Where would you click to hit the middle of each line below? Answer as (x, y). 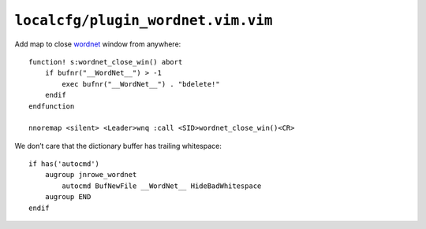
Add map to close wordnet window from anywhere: (98, 44)
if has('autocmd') (64, 164)
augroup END (68, 197)
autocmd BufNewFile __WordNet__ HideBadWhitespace (162, 186)
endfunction (52, 106)
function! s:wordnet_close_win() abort (106, 62)
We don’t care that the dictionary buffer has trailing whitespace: (118, 146)
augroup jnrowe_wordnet (91, 175)
